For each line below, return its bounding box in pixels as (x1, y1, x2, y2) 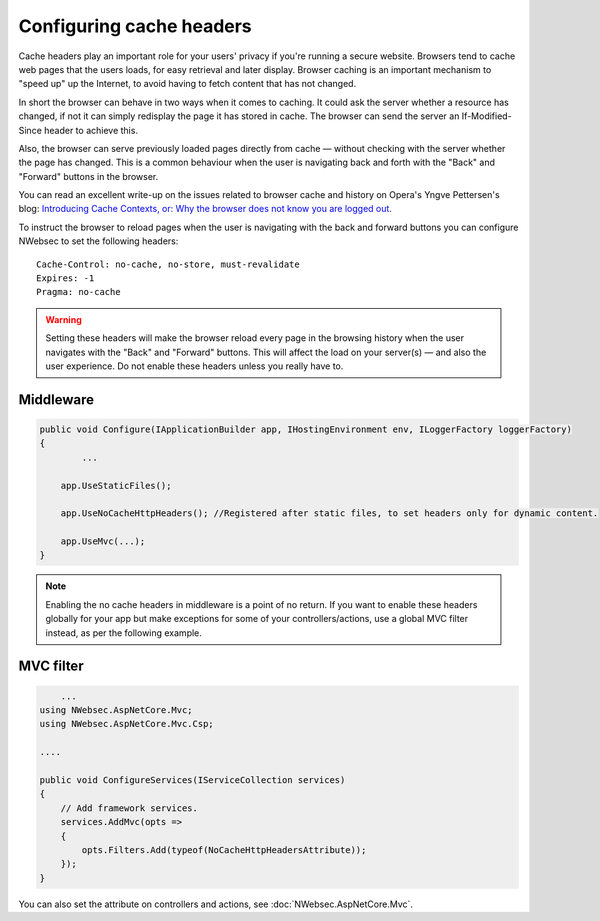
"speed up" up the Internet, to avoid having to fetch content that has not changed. (18, 78, 357, 90)
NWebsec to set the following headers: (18, 235, 179, 247)
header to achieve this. (43, 124, 139, 136)
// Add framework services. (60, 802, 199, 814)
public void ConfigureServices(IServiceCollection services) (39, 774, 346, 785)
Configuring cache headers (18, 15, 252, 37)
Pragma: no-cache (36, 286, 121, 298)
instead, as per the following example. (45, 626, 202, 639)
